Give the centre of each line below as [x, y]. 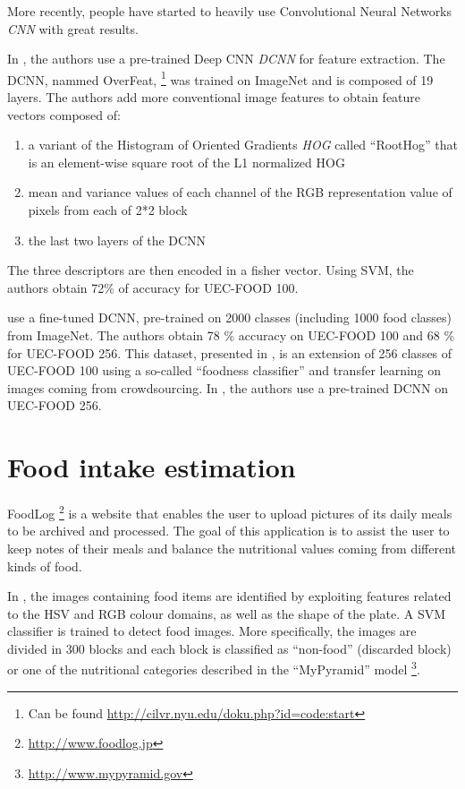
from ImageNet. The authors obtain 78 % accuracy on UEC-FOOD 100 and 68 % [231, 334]
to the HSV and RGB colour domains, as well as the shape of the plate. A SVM [227, 613]
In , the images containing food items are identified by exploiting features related [229, 596]
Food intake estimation [152, 467]
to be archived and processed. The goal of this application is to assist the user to [228, 531]
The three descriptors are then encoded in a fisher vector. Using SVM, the [211, 270]
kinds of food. [45, 566]
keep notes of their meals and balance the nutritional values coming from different [232, 548]
